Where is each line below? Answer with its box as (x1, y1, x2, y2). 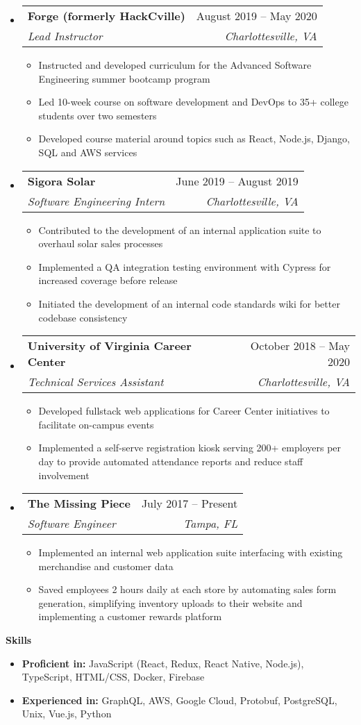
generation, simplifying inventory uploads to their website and (38, 595, 303, 610)
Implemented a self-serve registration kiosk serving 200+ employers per (38, 440, 342, 455)
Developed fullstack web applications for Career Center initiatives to (38, 403, 330, 418)
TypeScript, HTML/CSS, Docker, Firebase (22, 669, 205, 684)
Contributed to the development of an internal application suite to (38, 222, 321, 237)
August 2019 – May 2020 (196, 8, 317, 24)
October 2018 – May (250, 337, 350, 354)
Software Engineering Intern (27, 192, 165, 209)
